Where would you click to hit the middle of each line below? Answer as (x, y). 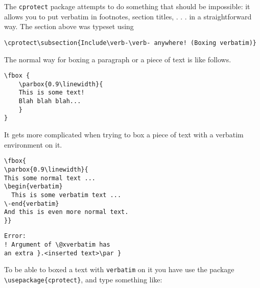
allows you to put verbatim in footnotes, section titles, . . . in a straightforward (128, 16)
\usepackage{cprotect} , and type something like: (83, 280)
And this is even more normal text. (66, 212)
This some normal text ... (50, 178)
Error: (15, 236)
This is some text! (52, 93)
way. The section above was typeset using (69, 26)
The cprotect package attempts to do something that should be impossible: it (127, 6)
